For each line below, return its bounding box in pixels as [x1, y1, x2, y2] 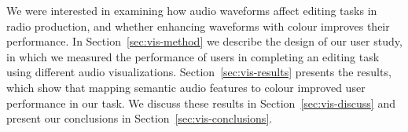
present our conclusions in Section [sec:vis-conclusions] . [6, 110, 273, 126]
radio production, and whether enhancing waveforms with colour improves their [6, 17, 390, 34]
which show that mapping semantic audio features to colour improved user [6, 79, 366, 95]
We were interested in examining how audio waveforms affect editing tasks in [6, 2, 377, 18]
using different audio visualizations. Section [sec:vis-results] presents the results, [6, 64, 391, 80]
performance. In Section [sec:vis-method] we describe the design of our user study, [6, 33, 402, 49]
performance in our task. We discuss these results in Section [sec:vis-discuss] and [6, 94, 395, 111]
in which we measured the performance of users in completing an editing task [6, 48, 380, 64]
